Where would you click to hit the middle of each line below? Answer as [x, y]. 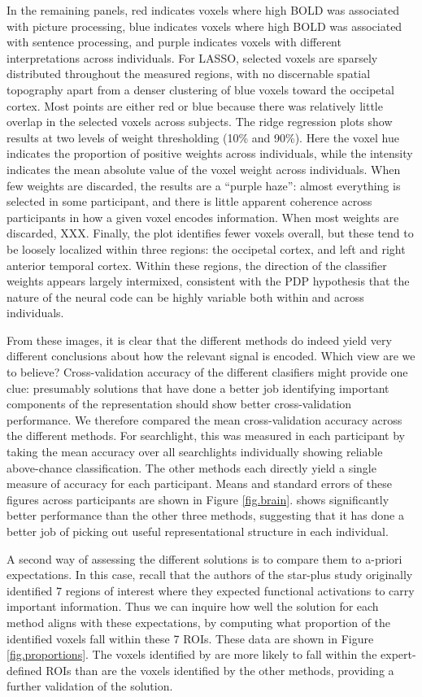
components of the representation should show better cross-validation [179, 404]
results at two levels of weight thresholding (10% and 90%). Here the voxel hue [203, 137]
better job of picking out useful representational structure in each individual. [198, 531]
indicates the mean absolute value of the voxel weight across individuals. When [204, 169]
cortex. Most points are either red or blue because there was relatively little [195, 105]
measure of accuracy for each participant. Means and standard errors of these [199, 484]
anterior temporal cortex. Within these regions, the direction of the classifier [197, 265]
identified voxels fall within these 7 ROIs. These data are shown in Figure [190, 638]
